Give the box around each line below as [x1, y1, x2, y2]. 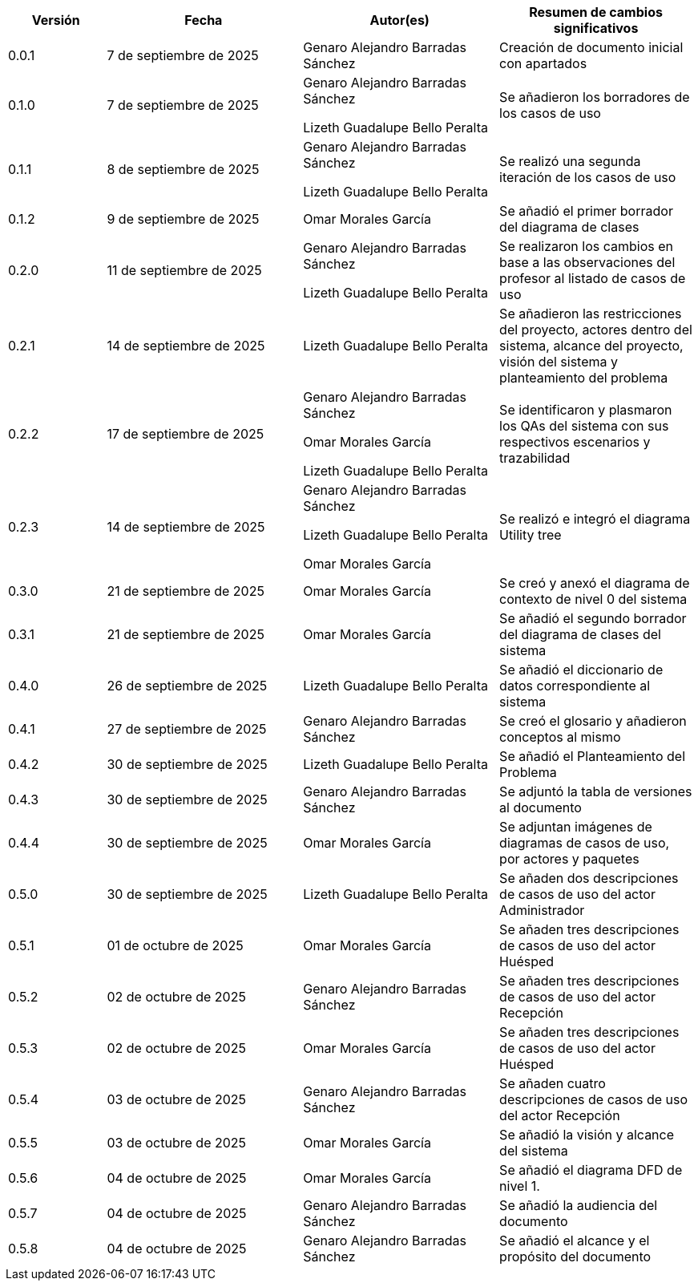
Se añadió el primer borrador [499, 203, 673, 219]
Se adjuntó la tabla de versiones [499, 783, 692, 799]
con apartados [499, 55, 587, 71]
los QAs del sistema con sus [499, 418, 669, 434]
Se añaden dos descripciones [499, 870, 679, 886]
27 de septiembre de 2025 [107, 721, 267, 737]
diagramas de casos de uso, [499, 835, 670, 851]
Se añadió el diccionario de [499, 662, 664, 678]
